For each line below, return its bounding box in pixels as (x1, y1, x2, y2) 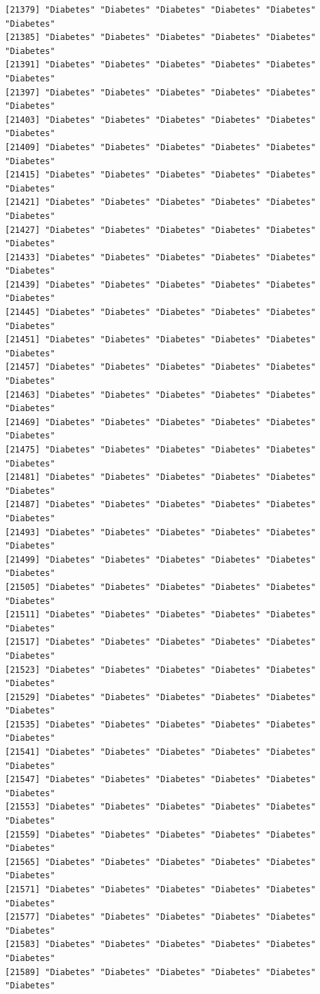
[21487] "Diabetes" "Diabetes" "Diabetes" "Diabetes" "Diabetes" (5, 499, 316, 510)
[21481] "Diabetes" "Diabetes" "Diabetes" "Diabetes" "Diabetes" (5, 472, 316, 483)
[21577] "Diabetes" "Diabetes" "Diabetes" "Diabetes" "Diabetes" (5, 912, 316, 922)
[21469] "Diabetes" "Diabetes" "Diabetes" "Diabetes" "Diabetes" (5, 417, 316, 427)
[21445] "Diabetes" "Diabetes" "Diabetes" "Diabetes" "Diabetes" (5, 307, 316, 318)
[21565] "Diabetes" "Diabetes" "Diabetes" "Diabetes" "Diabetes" (5, 857, 316, 867)
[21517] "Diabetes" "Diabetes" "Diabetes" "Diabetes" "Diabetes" (5, 637, 316, 647)
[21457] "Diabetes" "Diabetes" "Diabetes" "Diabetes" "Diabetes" (5, 362, 316, 372)
